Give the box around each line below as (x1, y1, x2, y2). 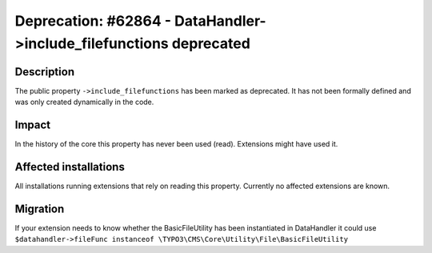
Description (14, 65, 75, 78)
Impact (14, 118, 51, 132)
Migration (14, 202, 65, 215)
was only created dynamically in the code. (14, 97, 154, 107)
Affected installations (14, 160, 126, 174)
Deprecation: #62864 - (14, 12, 172, 30)
